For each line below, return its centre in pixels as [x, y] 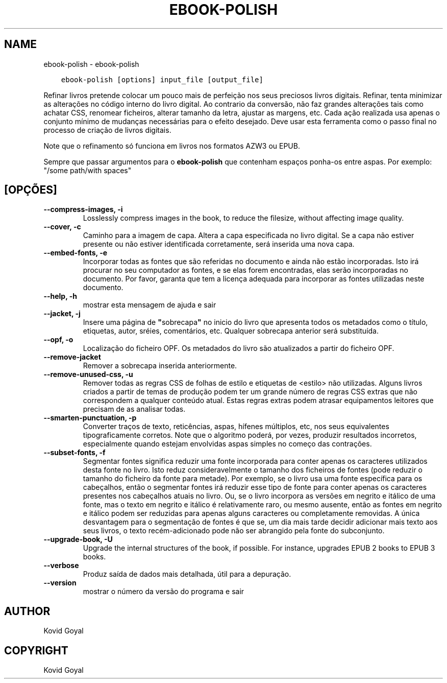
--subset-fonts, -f [74, 453]
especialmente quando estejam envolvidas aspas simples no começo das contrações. [227, 444]
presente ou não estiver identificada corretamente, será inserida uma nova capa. [219, 244]
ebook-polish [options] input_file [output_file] [162, 79]
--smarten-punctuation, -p [90, 418]
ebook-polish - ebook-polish [91, 64]
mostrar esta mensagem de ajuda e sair [150, 305]
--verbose [61, 566]
